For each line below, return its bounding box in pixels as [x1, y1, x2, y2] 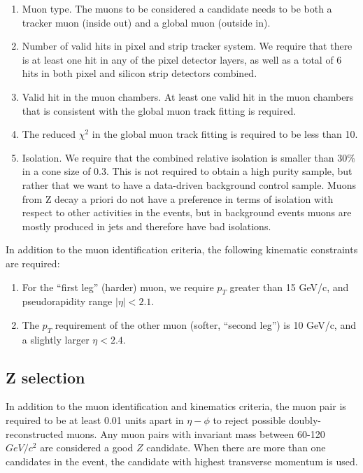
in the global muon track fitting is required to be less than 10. [92, 127, 358, 141]
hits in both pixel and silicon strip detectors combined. [22, 66, 257, 80]
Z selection [6, 366, 85, 388]
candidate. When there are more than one [146, 440, 326, 455]
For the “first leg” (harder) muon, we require [22, 279, 214, 294]
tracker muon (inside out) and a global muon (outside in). [22, 15, 271, 29]
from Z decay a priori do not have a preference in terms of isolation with [22, 191, 334, 206]
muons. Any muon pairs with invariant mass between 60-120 [66, 426, 325, 441]
